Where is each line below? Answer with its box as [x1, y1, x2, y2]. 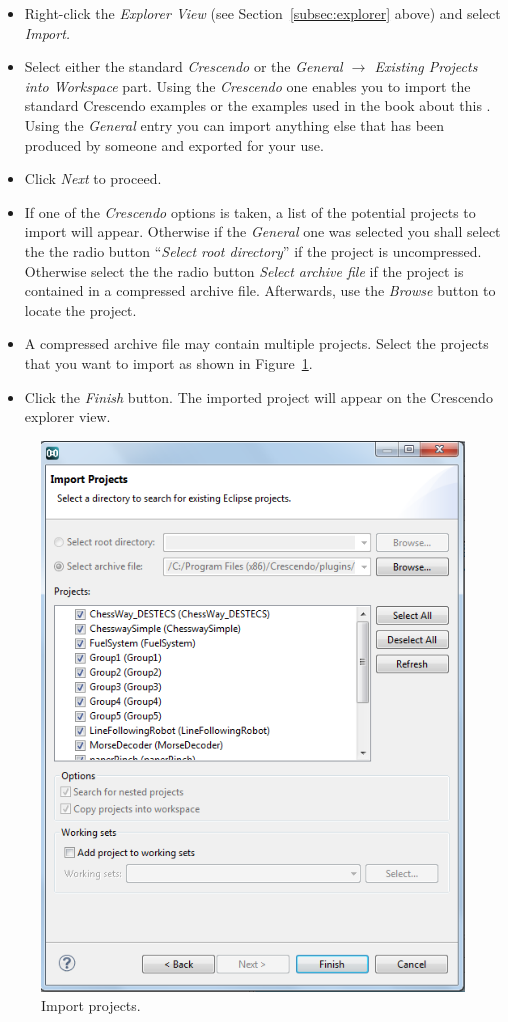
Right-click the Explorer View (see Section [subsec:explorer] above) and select [24, 3, 501, 23]
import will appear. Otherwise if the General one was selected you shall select [24, 221, 501, 242]
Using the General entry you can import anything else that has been [24, 114, 445, 135]
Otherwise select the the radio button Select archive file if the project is [24, 260, 464, 281]
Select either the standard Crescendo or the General [24, 56, 343, 77]
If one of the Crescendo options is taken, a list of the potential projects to [24, 201, 476, 222]
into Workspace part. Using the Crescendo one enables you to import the [24, 75, 471, 96]
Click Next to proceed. [24, 168, 162, 189]
